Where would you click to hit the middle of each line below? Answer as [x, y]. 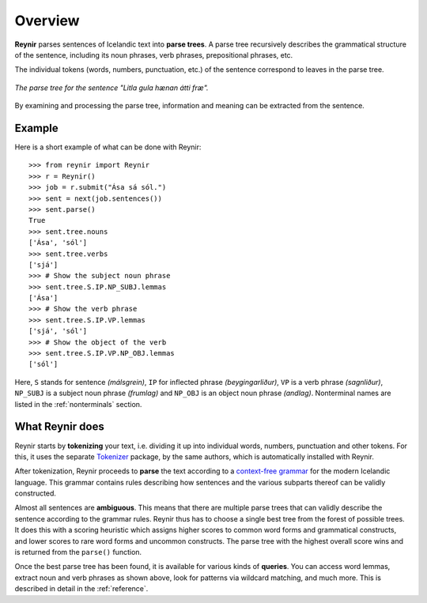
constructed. [36, 493]
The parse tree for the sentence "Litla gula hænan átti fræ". [111, 88]
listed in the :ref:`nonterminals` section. [78, 404]
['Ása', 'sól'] [58, 243]
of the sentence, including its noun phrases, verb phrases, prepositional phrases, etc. [154, 55]
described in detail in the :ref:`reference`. [81, 589]
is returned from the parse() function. [78, 552]
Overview [47, 21]
